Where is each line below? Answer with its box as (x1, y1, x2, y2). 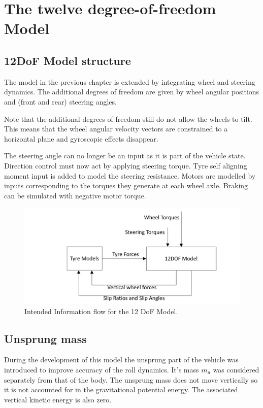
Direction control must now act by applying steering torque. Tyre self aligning (4, 160, 247, 171)
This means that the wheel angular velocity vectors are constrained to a (4, 123, 228, 134)
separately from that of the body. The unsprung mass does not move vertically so (4, 374, 258, 385)
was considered (213, 364, 259, 375)
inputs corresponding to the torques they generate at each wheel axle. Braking (4, 180, 248, 191)
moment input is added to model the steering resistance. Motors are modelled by (4, 170, 256, 181)
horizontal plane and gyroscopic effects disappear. (4, 133, 158, 144)
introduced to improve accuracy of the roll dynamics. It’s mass (4, 364, 199, 375)
